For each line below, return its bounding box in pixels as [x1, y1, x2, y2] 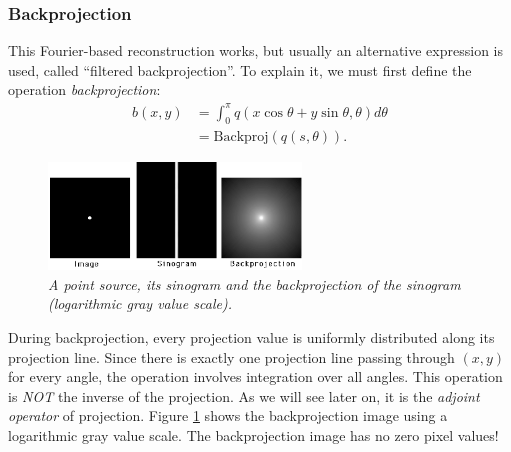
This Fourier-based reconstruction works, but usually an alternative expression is [8, 40, 503, 61]
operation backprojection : [8, 79, 161, 100]
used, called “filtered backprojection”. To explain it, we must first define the [8, 59, 472, 80]
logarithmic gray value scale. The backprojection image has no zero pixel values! [8, 424, 499, 445]
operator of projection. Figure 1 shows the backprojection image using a [8, 405, 448, 426]
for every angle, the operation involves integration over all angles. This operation [8, 366, 503, 387]
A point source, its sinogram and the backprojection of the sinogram [48, 273, 461, 294]
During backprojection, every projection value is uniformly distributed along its [8, 326, 495, 347]
